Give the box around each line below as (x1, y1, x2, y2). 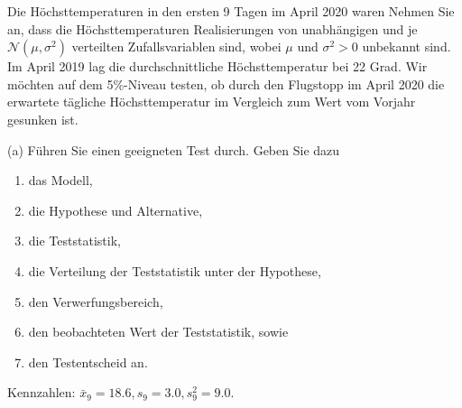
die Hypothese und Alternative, (28, 200, 203, 219)
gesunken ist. (7, 109, 79, 128)
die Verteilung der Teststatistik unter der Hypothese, (28, 261, 321, 280)
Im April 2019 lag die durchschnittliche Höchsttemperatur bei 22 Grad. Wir (7, 57, 428, 76)
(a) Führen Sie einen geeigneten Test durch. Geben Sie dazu (7, 140, 340, 159)
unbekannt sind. (362, 37, 451, 56)
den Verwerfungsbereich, (28, 292, 163, 311)
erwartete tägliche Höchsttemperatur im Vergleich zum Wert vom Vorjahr (7, 92, 416, 111)
